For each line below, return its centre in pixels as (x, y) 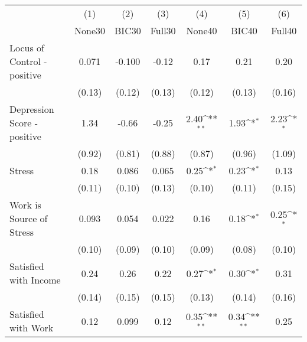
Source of (29, 218)
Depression (32, 109)
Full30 (163, 30)
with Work (32, 328)
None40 (202, 30)
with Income (35, 280)
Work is (25, 205)
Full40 (284, 30)
